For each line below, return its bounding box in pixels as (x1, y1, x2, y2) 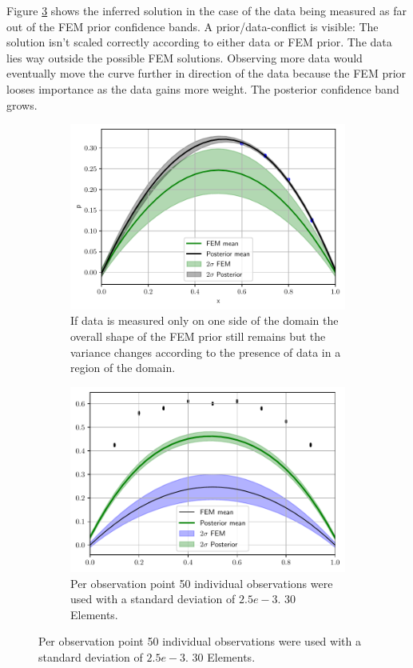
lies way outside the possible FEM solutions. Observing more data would (6, 49, 363, 66)
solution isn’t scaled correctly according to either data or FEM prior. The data (6, 34, 392, 50)
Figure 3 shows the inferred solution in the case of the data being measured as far (6, 2, 407, 18)
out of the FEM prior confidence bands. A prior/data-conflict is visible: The (6, 18, 379, 34)
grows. (6, 96, 38, 113)
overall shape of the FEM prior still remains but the (70, 327, 326, 344)
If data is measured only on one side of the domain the (70, 312, 339, 329)
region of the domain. (70, 359, 176, 376)
